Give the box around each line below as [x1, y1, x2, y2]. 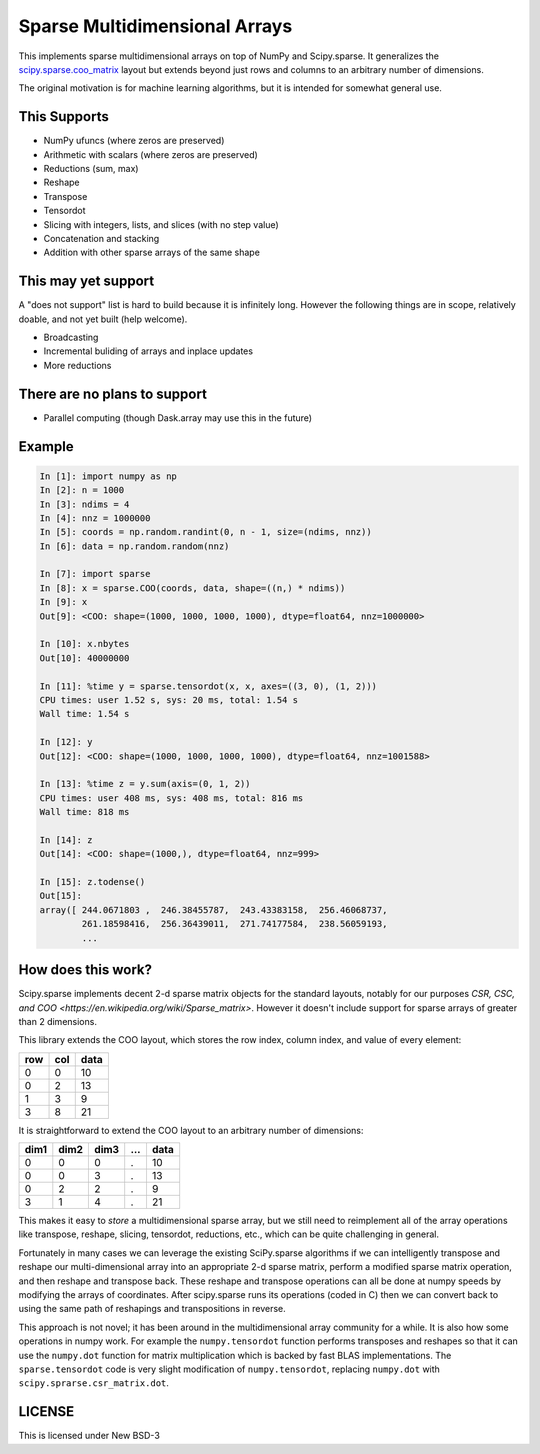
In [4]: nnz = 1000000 [39, 512, 151, 524]
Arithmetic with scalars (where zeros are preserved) [43, 148, 259, 160]
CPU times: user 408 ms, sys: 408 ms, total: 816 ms [39, 792, 304, 804]
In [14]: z [39, 834, 93, 845]
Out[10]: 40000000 [39, 652, 130, 664]
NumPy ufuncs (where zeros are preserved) [43, 135, 225, 147]
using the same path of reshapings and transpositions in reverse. [18, 1303, 287, 1315]
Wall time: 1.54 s [39, 708, 130, 720]
